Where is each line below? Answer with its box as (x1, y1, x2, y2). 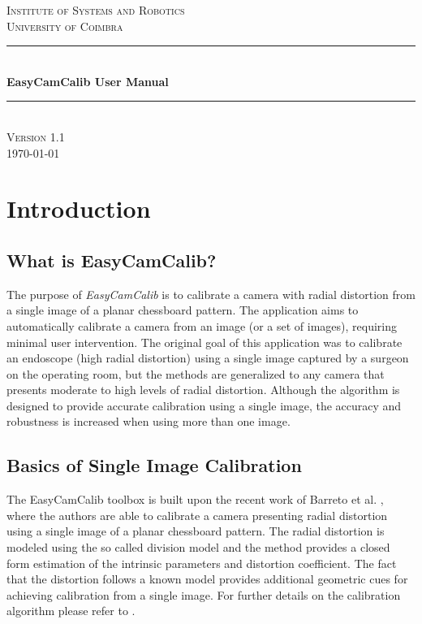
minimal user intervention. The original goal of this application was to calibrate (6, 333, 403, 350)
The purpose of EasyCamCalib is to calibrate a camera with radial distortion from (6, 285, 416, 302)
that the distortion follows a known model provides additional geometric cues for (6, 570, 408, 587)
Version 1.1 (6, 128, 65, 145)
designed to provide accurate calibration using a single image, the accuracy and (6, 396, 402, 414)
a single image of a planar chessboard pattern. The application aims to (6, 301, 359, 318)
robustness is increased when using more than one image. (6, 413, 291, 430)
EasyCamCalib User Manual (6, 72, 169, 89)
